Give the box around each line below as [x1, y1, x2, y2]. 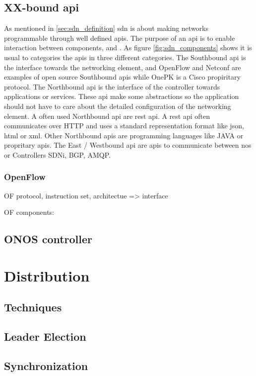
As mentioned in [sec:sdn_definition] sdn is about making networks [4, 23, 208, 33]
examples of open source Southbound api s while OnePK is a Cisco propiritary [4, 72, 241, 82]
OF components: [4, 207, 54, 217]
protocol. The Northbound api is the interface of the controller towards [4, 81, 220, 92]
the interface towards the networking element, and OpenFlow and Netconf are [4, 62, 241, 72]
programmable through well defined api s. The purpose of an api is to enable [4, 32, 235, 43]
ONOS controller [4, 231, 93, 247]
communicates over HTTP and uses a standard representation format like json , [4, 120, 244, 131]
